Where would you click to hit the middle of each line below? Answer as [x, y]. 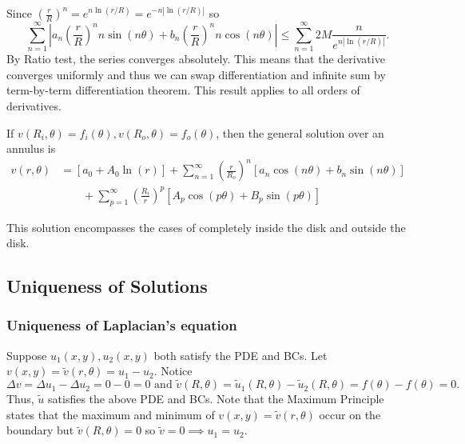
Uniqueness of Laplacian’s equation [122, 325]
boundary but [40, 430]
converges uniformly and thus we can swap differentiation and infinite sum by [196, 74]
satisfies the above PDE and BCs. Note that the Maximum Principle [216, 399]
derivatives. [34, 105]
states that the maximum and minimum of [111, 414]
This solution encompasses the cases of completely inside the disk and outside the [206, 227]
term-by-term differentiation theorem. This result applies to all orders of [183, 90]
